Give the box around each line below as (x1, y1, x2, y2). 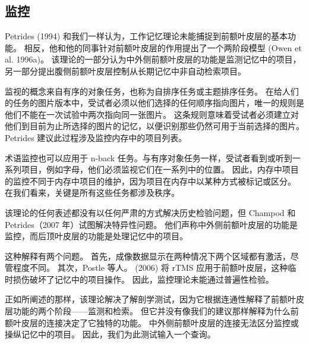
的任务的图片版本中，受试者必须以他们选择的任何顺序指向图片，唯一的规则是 (5, 96, 304, 109)
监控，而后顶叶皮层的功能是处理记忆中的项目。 (5, 230, 188, 242)
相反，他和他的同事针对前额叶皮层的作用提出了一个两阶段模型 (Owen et (24, 41, 302, 54)
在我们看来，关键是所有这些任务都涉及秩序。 (5, 186, 179, 199)
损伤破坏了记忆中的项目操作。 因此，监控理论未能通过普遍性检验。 (12, 273, 274, 285)
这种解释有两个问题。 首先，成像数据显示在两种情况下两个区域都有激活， (5, 249, 291, 262)
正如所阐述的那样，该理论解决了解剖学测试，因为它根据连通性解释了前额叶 (5, 293, 296, 305)
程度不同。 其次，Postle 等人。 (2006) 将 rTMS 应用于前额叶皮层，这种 (12, 261, 288, 274)
